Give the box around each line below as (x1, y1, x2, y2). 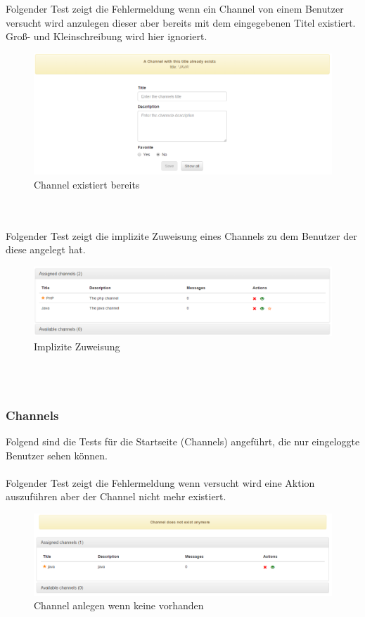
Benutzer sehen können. (6, 447, 108, 462)
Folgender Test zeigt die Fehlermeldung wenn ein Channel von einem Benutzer (6, 1, 344, 15)
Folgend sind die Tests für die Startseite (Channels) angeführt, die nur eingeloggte (6, 433, 360, 448)
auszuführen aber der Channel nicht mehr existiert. (6, 489, 226, 504)
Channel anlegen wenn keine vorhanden (34, 598, 204, 613)
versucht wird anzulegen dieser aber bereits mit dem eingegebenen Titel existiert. (6, 15, 356, 30)
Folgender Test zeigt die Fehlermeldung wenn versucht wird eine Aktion (6, 475, 315, 490)
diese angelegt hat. (6, 242, 86, 257)
